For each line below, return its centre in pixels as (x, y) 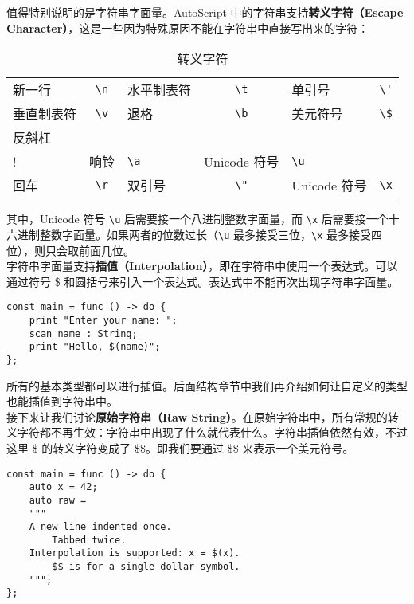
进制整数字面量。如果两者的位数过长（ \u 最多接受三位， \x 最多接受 (194, 234)
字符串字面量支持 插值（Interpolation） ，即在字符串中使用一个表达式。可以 (202, 266)
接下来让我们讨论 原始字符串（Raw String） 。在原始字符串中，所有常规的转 (203, 416)
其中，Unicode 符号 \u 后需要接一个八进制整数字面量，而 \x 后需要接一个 (197, 219)
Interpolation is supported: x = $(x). (135, 553)
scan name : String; (83, 333)
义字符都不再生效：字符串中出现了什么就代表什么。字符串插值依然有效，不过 (207, 432)
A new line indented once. (100, 527)
